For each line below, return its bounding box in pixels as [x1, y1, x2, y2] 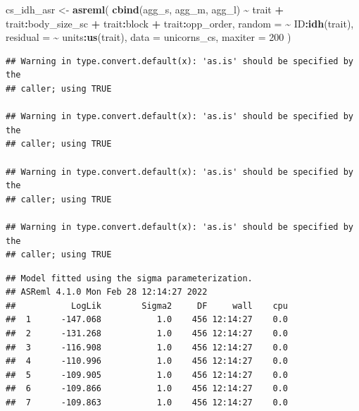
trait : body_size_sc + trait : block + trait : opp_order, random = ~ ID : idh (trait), [6, 16, 354, 30]
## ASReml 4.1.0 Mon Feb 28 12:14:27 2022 [6, 287, 208, 297]
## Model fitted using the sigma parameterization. [6, 273, 253, 283]
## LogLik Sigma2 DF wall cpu [6, 300, 288, 311]
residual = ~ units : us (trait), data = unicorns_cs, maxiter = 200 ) [6, 30, 291, 44]
